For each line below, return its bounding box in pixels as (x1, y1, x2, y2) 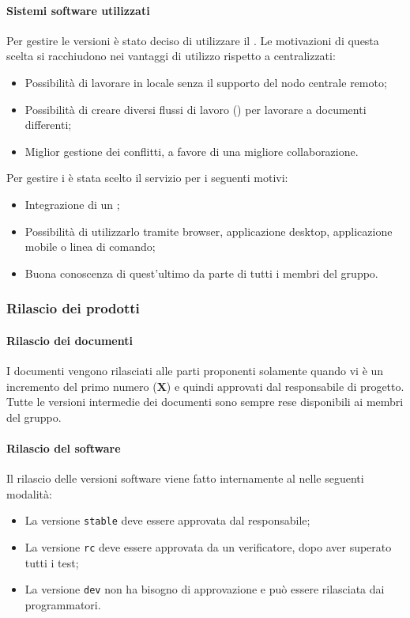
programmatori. (24, 596, 101, 612)
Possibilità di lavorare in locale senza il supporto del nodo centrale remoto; (24, 74, 387, 90)
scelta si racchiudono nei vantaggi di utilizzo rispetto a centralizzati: (6, 47, 336, 64)
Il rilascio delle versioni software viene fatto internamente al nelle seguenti (6, 470, 364, 487)
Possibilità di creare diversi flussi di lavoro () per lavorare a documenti (24, 100, 367, 117)
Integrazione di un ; (24, 195, 120, 212)
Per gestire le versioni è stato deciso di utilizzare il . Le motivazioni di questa (6, 32, 379, 48)
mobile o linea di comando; (24, 238, 156, 255)
